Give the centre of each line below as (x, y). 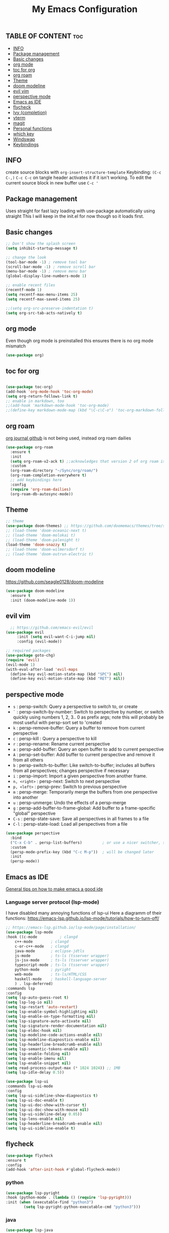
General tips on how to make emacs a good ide (54, 889)
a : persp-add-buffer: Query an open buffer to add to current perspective (88, 749)
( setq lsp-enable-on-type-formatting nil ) (51, 1016)
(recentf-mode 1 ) (24, 290)
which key (24, 134)
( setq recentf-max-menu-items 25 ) (42, 294)
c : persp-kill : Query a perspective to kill (55, 739)
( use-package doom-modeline (35, 591)
